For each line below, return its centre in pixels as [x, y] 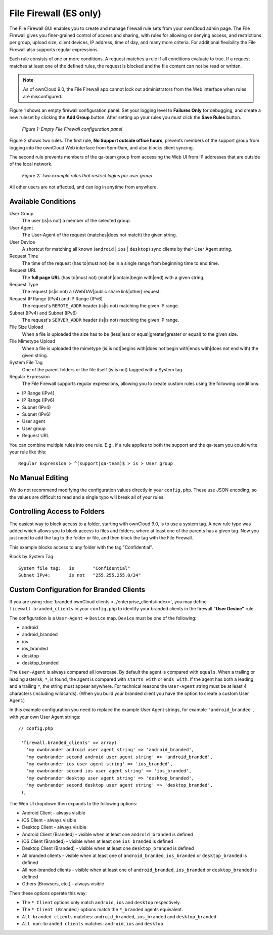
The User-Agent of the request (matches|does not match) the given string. [100, 235]
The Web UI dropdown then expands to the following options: [73, 803]
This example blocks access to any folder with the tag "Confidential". [81, 547]
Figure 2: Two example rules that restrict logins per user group [87, 175]
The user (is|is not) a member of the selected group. [77, 221]
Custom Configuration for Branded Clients [77, 589]
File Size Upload [26, 327]
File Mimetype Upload [32, 341]
